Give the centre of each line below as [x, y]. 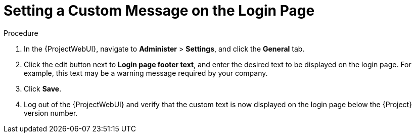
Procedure [21, 33]
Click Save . [43, 88]
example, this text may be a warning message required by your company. [146, 73]
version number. [51, 113]
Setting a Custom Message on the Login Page [159, 11]
